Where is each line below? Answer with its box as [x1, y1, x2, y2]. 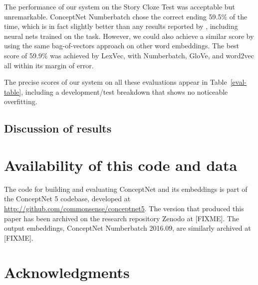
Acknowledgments [4, 262, 130, 282]
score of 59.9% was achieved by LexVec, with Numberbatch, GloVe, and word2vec [4, 50, 255, 60]
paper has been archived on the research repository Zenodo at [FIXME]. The [4, 213, 240, 223]
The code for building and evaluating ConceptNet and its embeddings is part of [4, 183, 248, 194]
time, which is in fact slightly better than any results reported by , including [4, 21, 238, 31]
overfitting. [4, 96, 37, 107]
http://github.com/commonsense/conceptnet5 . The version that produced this [4, 203, 244, 214]
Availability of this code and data [4, 154, 238, 175]
